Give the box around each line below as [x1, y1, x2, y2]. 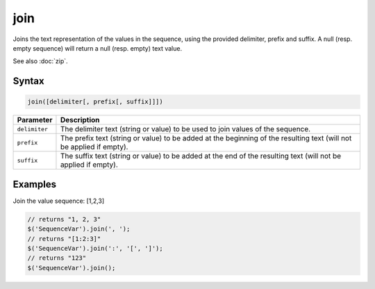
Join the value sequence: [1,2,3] [12, 197, 105, 205]
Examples [12, 178, 57, 190]
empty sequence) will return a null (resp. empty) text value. [12, 44, 183, 52]
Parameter [17, 115, 53, 125]
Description [60, 115, 100, 125]
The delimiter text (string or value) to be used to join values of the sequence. [60, 124, 311, 134]
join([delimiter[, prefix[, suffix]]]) [27, 98, 163, 106]
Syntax [12, 75, 44, 87]
